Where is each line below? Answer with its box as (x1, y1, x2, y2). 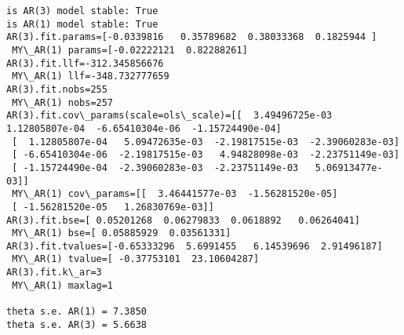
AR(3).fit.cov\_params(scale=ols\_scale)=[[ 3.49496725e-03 (6, 110, 333, 122)
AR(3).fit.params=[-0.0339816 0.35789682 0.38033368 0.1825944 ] (6, 31, 377, 43)
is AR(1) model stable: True (6, 18, 158, 30)
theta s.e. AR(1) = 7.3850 (6, 306, 147, 318)
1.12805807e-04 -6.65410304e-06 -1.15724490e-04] (6, 122, 282, 134)
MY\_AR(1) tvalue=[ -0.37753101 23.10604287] (12, 253, 260, 265)
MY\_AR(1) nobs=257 (12, 96, 114, 108)
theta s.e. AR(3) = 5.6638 (6, 319, 147, 330)
